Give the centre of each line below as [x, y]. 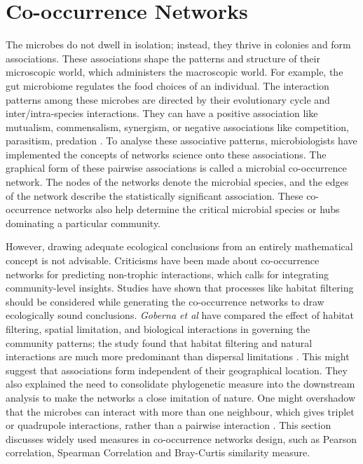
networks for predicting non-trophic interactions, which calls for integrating [167, 274]
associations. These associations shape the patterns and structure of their [163, 58]
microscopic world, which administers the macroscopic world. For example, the [174, 72]
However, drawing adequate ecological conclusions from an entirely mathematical [179, 246]
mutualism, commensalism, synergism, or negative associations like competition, [177, 127]
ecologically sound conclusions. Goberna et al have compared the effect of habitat [180, 315]
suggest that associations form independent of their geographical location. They [177, 370]
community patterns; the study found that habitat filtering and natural [159, 342]
